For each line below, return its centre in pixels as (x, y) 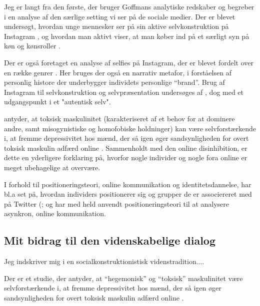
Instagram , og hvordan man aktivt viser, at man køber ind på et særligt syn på (127, 36)
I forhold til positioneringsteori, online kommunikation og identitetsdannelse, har (128, 184)
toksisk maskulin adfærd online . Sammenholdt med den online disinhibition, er (126, 148)
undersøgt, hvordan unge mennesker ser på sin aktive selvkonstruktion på (116, 26)
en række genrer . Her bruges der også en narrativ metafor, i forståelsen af (118, 72)
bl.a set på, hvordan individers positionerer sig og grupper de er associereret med (128, 194)
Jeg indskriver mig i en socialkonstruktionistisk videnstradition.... (104, 261)
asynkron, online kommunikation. (55, 213)
